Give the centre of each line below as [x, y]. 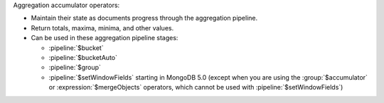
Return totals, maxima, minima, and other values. [102, 28]
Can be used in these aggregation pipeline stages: [105, 38]
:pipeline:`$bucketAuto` [83, 57]
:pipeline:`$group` [75, 68]
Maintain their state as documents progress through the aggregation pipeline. [144, 18]
